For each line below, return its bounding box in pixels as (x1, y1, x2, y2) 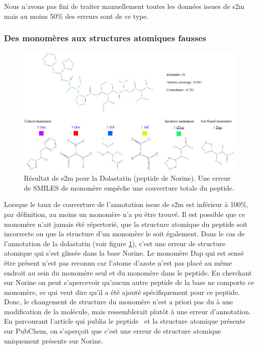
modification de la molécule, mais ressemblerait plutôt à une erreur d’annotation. (4, 306, 251, 316)
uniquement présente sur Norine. (4, 335, 103, 346)
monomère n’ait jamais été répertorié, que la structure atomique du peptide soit (4, 218, 248, 229)
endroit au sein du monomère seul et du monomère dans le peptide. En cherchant (4, 267, 252, 278)
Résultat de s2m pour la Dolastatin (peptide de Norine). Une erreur (24, 173, 231, 183)
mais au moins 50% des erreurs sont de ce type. (4, 10, 149, 21)
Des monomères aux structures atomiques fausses (4, 32, 206, 44)
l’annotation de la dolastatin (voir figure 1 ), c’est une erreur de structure (4, 238, 226, 248)
